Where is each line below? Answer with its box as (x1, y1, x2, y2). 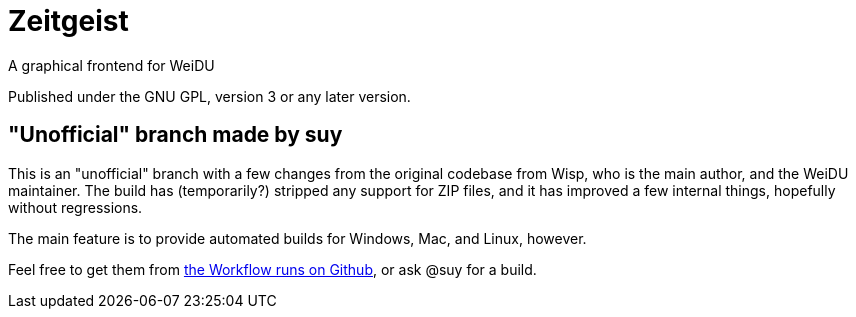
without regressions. (8, 198, 143, 216)
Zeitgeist (8, 4, 129, 38)
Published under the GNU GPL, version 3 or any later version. (8, 87, 411, 105)
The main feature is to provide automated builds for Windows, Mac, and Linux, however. (8, 229, 587, 247)
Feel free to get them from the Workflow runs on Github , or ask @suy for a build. (8, 260, 537, 278)
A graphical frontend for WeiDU (8, 56, 215, 74)
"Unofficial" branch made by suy (8, 122, 343, 148)
